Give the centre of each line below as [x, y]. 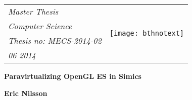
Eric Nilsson [26, 93]
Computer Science [40, 26]
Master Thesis [33, 11]
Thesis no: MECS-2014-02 [55, 40]
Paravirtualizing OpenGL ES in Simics [73, 76]
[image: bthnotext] [147, 33]
